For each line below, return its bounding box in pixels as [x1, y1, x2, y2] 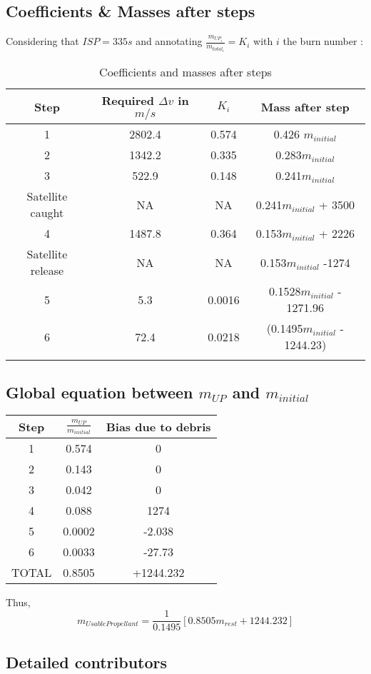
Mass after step [260, 98, 350, 115]
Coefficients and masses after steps [99, 64, 272, 81]
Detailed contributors [6, 650, 168, 673]
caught [30, 204, 64, 221]
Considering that [6, 34, 79, 49]
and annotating [136, 34, 203, 49]
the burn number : [283, 34, 363, 49]
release [30, 262, 64, 279]
